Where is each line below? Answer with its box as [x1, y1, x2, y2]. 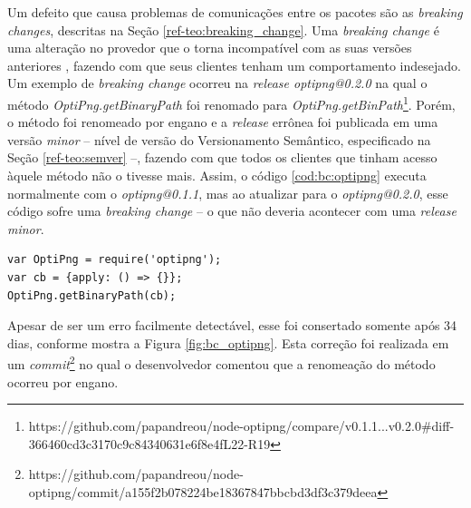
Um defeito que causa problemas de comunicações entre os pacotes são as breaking [7, 3, 463, 21]
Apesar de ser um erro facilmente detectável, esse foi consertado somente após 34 [7, 316, 457, 335]
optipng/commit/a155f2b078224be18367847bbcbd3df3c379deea [28, 482, 378, 501]
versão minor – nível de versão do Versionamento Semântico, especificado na [7, 130, 431, 149]
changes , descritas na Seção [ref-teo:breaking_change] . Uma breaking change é [7, 20, 439, 39]
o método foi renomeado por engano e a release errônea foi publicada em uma [7, 112, 438, 132]
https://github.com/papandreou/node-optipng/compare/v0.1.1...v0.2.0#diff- [28, 416, 455, 435]
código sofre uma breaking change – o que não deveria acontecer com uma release [7, 201, 457, 220]
